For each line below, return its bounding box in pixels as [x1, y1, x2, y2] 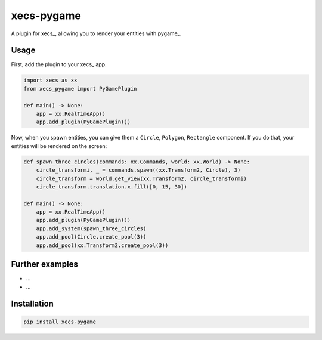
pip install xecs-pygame [23, 318, 97, 325]
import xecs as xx [23, 77, 78, 84]
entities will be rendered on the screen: [11, 142, 107, 149]
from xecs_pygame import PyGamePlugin [23, 85, 137, 92]
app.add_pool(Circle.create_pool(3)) [36, 233, 147, 240]
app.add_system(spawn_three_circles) [36, 225, 147, 232]
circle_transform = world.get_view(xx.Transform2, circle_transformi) [36, 175, 247, 182]
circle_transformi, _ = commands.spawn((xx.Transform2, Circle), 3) [36, 167, 241, 174]
